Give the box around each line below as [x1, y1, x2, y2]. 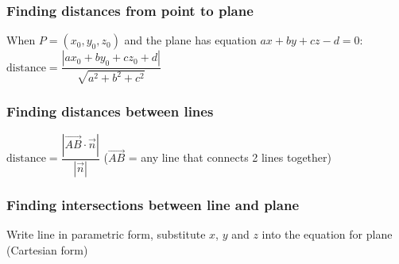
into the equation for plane [261, 225, 393, 242]
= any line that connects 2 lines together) [128, 149, 331, 166]
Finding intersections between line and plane [6, 194, 300, 214]
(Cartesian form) [6, 241, 88, 258]
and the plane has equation [124, 32, 257, 48]
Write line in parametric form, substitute [6, 225, 206, 242]
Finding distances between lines [6, 101, 214, 121]
